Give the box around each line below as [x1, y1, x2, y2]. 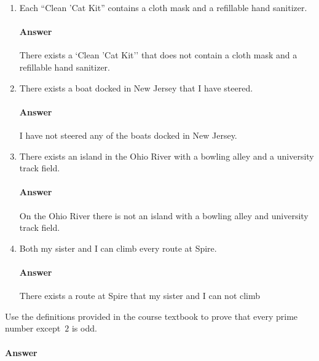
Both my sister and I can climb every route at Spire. [19, 241, 217, 254]
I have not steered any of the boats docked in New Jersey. [19, 128, 237, 141]
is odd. [71, 322, 97, 335]
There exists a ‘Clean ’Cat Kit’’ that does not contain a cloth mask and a [19, 49, 297, 61]
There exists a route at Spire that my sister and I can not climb [19, 289, 261, 302]
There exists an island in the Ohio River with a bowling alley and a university [19, 149, 314, 162]
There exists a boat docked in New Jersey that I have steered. [19, 81, 253, 94]
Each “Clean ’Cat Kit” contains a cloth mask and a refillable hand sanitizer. [19, 1, 307, 14]
